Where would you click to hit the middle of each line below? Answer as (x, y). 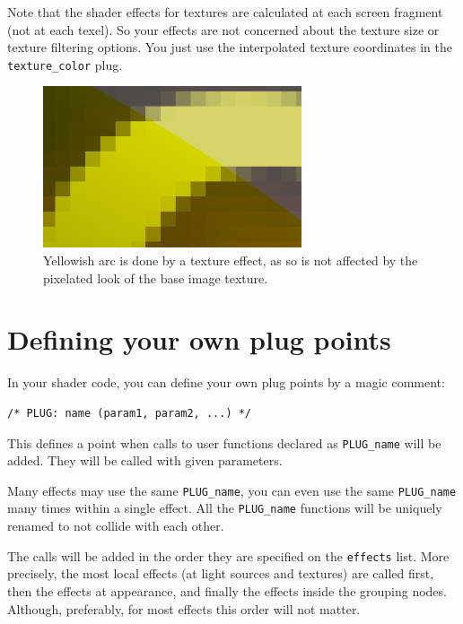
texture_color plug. (65, 64)
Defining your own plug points (199, 339)
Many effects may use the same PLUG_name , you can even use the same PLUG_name (232, 490)
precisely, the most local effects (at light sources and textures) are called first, (221, 573)
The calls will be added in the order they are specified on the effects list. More (228, 555)
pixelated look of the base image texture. (156, 277)
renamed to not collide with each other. (116, 526)
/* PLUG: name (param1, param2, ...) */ (130, 413)
